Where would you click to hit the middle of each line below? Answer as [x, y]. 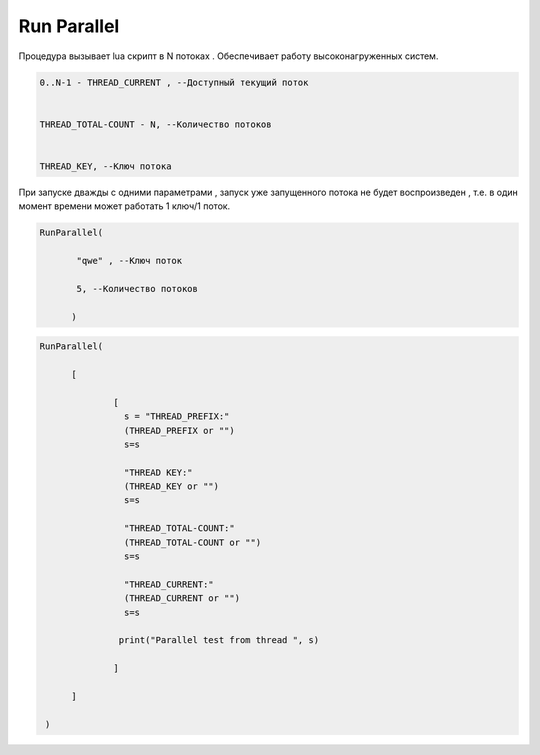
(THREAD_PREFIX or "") [179, 430]
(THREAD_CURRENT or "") [181, 598]
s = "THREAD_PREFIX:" [176, 416]
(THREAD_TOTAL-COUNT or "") [192, 542]
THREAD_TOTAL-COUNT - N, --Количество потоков [155, 124]
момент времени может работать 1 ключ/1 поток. [124, 206]
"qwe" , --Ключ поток [129, 261]
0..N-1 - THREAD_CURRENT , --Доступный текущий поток [174, 82]
